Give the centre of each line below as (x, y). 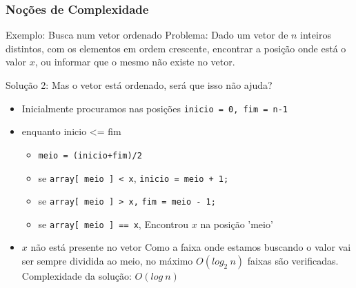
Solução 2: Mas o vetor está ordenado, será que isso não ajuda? (139, 85)
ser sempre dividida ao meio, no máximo (107, 261)
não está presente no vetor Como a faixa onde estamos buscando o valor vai (191, 247)
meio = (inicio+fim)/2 (90, 155)
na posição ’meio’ (237, 224)
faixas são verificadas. (293, 261)
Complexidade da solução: (77, 276)
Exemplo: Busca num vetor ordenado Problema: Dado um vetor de (147, 35)
